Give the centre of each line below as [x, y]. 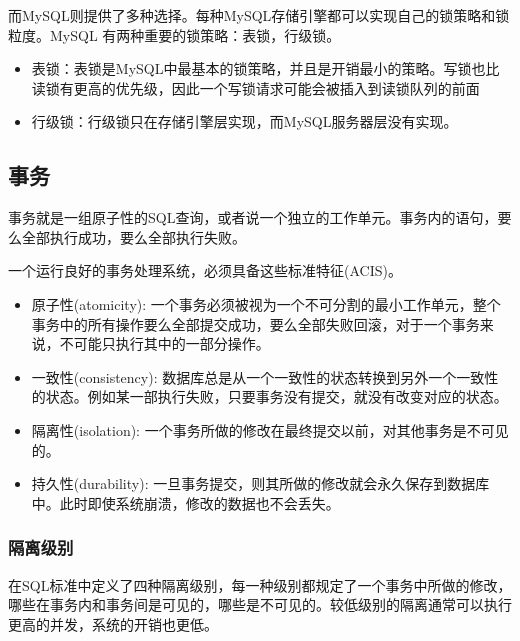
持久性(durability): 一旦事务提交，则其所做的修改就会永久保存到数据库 [260, 483]
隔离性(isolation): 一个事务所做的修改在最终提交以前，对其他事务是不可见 [270, 429]
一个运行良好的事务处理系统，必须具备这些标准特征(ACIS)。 [205, 270]
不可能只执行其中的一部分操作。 [164, 343]
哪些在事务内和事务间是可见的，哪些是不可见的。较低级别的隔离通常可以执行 [260, 604]
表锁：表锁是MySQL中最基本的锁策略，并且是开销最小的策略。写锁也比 [265, 68]
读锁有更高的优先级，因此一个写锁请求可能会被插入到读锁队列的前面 [255, 87]
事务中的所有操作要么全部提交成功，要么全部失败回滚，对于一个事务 [255, 323]
